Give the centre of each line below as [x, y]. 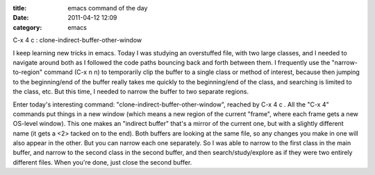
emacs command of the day [108, 8]
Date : [21, 18]
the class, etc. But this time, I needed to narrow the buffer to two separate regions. [131, 92]
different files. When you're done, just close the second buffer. [102, 162]
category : [27, 27]
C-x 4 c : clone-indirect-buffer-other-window [77, 40]
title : [20, 8]
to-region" [28, 72]
